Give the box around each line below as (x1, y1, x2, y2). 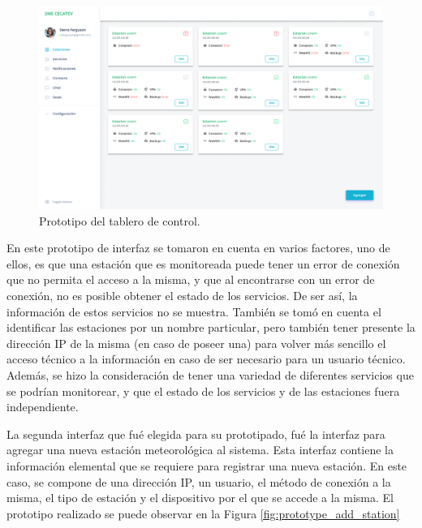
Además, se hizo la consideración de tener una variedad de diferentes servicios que (6, 367, 414, 384)
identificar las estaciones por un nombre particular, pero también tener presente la (6, 319, 416, 336)
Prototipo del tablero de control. (39, 212, 200, 229)
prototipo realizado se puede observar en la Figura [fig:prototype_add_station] (6, 504, 400, 522)
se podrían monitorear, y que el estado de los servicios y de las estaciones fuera (6, 382, 400, 399)
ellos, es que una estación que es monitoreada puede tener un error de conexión (6, 255, 400, 272)
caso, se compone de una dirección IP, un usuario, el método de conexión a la (6, 473, 391, 490)
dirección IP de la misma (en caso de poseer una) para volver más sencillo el (6, 334, 386, 351)
